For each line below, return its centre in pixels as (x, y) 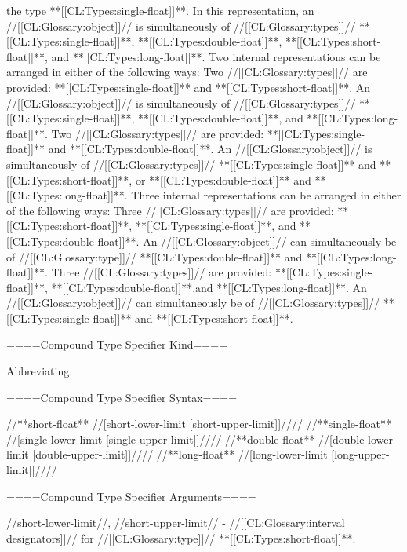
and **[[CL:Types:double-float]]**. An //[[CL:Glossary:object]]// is (210, 149)
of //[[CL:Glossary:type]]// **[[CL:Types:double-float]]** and (154, 256)
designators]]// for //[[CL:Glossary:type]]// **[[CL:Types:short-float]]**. (181, 537)
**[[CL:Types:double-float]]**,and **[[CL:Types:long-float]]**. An (209, 287)
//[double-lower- (358, 439)
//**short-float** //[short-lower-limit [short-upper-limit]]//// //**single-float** (199, 424)
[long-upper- (360, 454)
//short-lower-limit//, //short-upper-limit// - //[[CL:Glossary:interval (176, 523)
